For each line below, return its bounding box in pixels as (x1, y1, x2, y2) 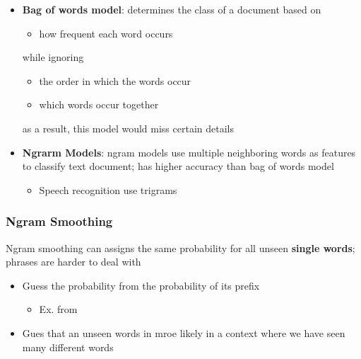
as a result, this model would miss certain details (22, 120, 234, 135)
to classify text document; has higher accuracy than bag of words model (22, 159, 334, 173)
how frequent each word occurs (39, 25, 173, 40)
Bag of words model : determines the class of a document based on (22, 2, 321, 16)
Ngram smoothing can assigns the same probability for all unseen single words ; (6, 240, 355, 255)
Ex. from (39, 302, 78, 317)
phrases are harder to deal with (6, 254, 141, 269)
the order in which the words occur (39, 73, 191, 88)
